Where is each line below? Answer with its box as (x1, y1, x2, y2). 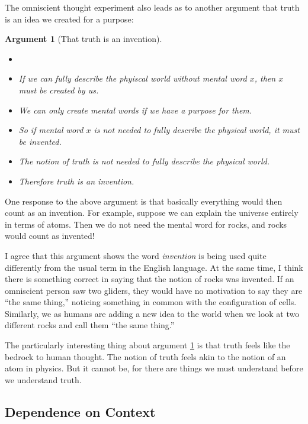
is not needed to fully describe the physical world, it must (94, 124, 300, 136)
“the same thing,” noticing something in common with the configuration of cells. (5, 296, 297, 308)
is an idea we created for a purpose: (5, 12, 134, 25)
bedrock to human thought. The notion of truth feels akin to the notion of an (5, 350, 286, 362)
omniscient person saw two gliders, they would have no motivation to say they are (5, 284, 303, 296)
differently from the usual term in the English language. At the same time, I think (5, 261, 303, 273)
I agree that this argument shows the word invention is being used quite (5, 249, 267, 261)
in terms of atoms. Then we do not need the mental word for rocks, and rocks (5, 218, 287, 230)
